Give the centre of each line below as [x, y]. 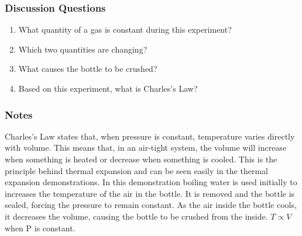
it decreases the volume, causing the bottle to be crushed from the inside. [136, 216]
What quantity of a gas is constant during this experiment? [125, 29]
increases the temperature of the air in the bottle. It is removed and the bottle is [150, 193]
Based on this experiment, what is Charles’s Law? [108, 88]
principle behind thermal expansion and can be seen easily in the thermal [136, 170]
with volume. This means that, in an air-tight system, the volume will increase [146, 147]
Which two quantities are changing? [83, 49]
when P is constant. [40, 228]
